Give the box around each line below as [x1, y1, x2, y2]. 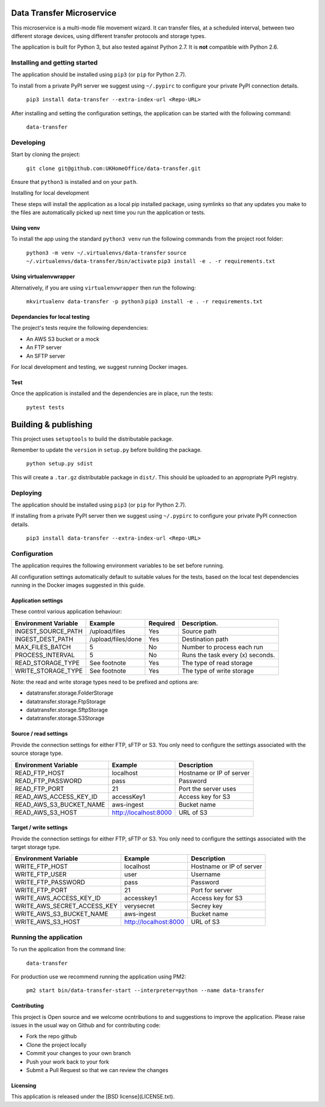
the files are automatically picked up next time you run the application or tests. [11, 209, 206, 216]
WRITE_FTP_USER [14, 870, 67, 878]
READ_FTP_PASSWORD [14, 777, 82, 785]
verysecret [124, 902, 155, 910]
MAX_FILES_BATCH [14, 643, 72, 651]
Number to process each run [181, 643, 264, 651]
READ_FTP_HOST [14, 769, 65, 777]
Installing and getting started [11, 58, 98, 67]
